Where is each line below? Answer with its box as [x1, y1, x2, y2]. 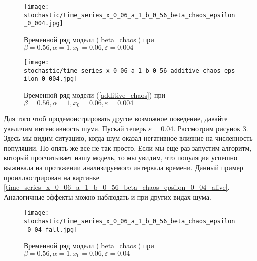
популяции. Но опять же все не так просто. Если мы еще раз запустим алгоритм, [4, 142, 252, 153]
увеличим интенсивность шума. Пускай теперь [4, 123, 146, 133]
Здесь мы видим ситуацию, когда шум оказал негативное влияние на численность [4, 133, 253, 143]
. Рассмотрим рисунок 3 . [173, 123, 248, 133]
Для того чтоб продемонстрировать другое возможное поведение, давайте [4, 113, 228, 124]
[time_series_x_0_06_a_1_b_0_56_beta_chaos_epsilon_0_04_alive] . [4, 182, 230, 192]
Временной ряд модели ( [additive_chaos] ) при [24, 89, 165, 100]
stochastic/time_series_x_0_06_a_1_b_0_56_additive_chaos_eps [24, 67, 235, 74]
